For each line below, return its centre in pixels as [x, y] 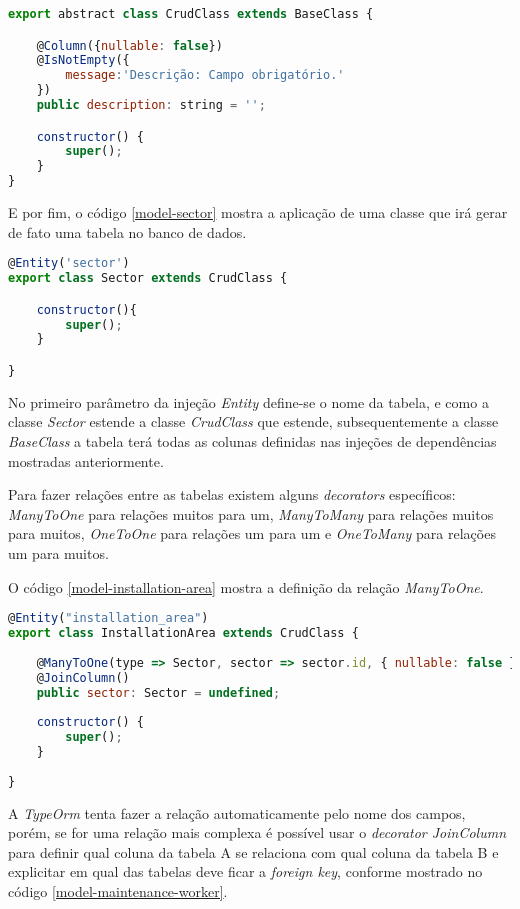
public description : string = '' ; [151, 105]
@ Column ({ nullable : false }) [129, 45]
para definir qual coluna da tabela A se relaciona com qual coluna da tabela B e [253, 851]
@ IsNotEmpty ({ [83, 60]
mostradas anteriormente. [86, 460]
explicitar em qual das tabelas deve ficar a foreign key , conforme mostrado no [245, 871]
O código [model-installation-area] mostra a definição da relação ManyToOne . [246, 586]
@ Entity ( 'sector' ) [69, 263]
